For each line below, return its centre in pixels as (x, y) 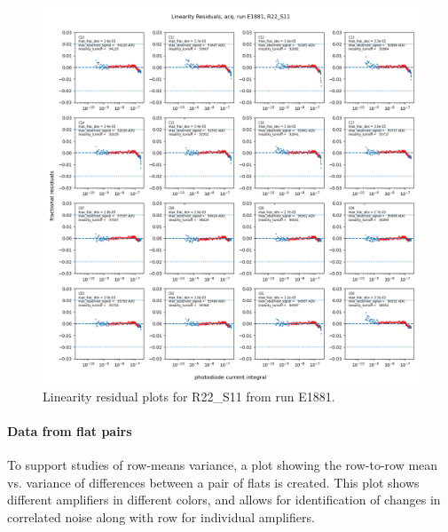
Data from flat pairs (70, 430)
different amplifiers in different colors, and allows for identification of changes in (224, 500)
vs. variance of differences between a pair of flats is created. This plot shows (213, 482)
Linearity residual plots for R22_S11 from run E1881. (189, 396)
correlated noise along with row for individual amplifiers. (161, 516)
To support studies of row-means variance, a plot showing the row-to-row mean (223, 464)
